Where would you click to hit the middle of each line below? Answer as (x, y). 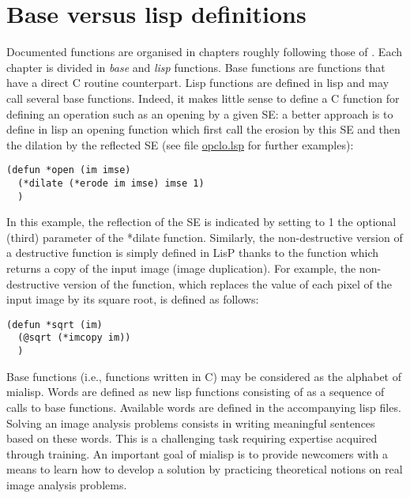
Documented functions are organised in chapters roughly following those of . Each (204, 52)
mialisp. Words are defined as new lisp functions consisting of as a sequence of (196, 392)
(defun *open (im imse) (69, 170)
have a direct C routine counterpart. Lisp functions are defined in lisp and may (198, 83)
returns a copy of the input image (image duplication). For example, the (181, 268)
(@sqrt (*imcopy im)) (74, 338)
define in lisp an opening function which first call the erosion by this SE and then (203, 129)
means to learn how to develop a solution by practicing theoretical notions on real (205, 469)
